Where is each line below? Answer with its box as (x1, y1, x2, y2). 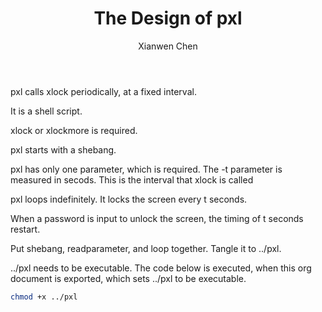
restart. (10, 223, 41, 235)
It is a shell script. (10, 105, 83, 117)
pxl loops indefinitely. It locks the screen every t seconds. (10, 193, 248, 205)
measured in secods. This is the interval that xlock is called (10, 173, 254, 186)
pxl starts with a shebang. (10, 143, 117, 156)
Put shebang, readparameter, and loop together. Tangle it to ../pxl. (10, 242, 282, 254)
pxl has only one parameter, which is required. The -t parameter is (10, 163, 283, 175)
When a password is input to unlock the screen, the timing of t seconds (10, 212, 304, 224)
